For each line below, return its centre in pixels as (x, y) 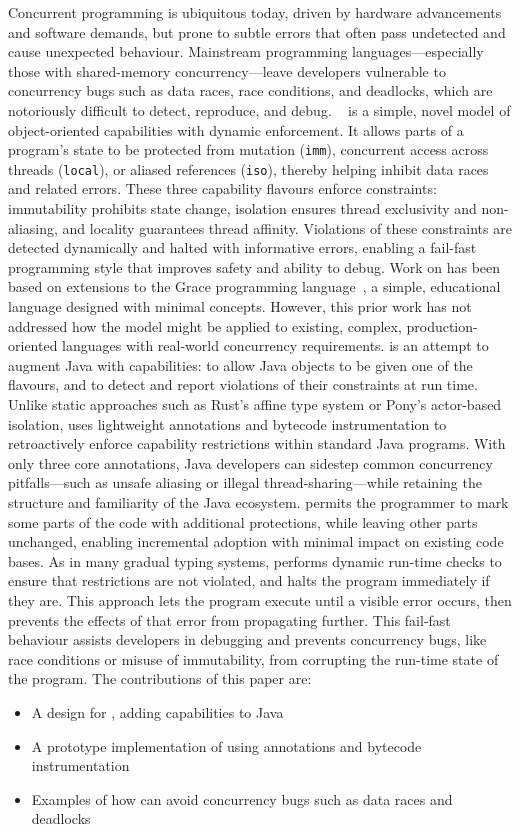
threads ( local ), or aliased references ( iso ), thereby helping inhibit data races (248, 168)
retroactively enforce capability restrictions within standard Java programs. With (257, 443)
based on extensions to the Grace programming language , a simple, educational (254, 286)
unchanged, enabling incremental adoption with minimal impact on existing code (256, 541)
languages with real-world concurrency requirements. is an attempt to (275, 345)
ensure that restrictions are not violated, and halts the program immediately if (249, 580)
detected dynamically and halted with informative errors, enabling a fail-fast (242, 247)
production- (442, 325)
